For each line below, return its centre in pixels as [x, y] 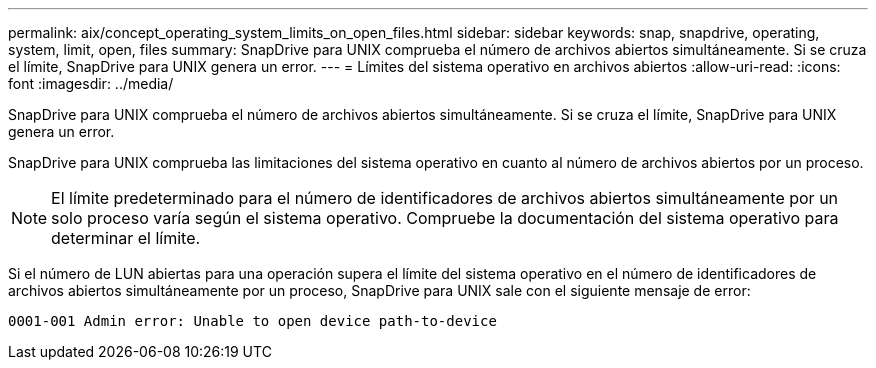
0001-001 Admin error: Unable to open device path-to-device [252, 321]
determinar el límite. [126, 238]
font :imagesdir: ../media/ [91, 83]
